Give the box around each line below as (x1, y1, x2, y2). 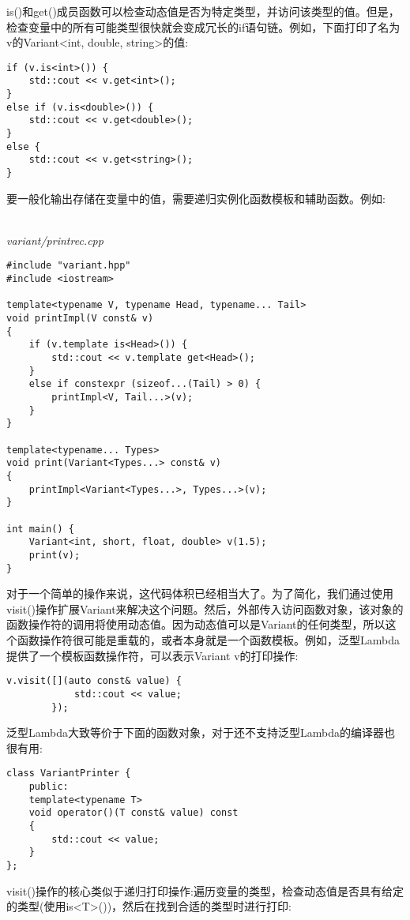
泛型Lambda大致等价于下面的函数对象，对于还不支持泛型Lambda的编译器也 (6, 724, 395, 741)
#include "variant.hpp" (6, 260, 131, 272)
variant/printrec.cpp (6, 231, 103, 248)
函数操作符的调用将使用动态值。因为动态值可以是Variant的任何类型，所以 (6, 616, 386, 633)
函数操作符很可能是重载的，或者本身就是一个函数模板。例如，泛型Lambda (17, 632, 400, 648)
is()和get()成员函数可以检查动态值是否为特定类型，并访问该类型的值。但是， (6, 3, 400, 19)
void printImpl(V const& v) (6, 313, 154, 325)
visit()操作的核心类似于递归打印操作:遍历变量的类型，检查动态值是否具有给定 (6, 882, 404, 899)
